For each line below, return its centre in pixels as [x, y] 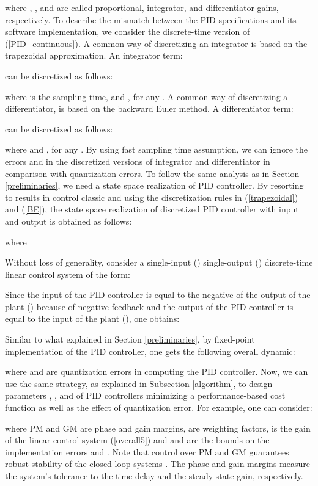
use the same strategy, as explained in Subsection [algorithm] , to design [139, 383]
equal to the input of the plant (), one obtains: [92, 318]
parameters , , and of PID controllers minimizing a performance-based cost [145, 395]
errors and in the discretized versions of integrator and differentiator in [138, 161]
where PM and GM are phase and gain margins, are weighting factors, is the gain [158, 428]
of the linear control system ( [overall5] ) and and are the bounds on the [137, 440]
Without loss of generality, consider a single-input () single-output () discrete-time [159, 262]
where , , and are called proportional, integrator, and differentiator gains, [142, 7]
